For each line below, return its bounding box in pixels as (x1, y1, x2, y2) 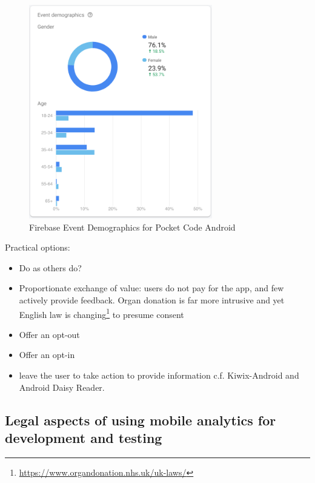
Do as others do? (19, 261, 82, 274)
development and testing (5, 428, 162, 447)
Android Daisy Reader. (19, 380, 105, 393)
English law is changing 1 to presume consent (19, 306, 184, 320)
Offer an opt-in (19, 348, 75, 361)
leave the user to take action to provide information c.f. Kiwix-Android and (19, 369, 299, 382)
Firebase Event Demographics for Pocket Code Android (29, 220, 236, 233)
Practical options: (5, 241, 70, 254)
